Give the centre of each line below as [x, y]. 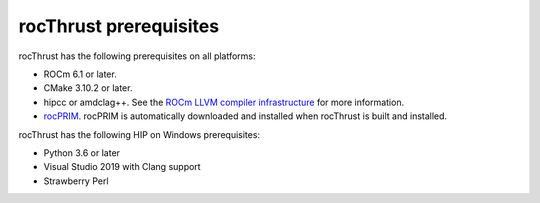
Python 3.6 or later [81, 152]
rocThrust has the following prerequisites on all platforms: [137, 56]
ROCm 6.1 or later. [80, 74]
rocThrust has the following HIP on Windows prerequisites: [139, 134]
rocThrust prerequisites [119, 26]
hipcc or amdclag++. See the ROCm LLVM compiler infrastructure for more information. [224, 102]
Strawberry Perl [76, 181]
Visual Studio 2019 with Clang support [122, 167]
